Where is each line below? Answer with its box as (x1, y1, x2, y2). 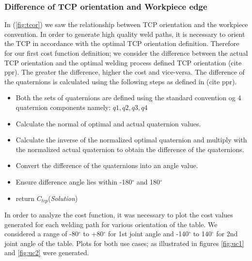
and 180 (136, 176, 160, 186)
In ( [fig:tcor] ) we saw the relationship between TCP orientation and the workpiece (4, 19, 248, 30)
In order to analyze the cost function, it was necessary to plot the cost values (4, 209, 233, 219)
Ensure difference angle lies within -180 (16, 176, 132, 186)
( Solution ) (48, 193, 78, 203)
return (16, 193, 35, 203)
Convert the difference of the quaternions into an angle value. (16, 160, 198, 170)
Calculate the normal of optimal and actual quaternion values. (16, 118, 201, 128)
